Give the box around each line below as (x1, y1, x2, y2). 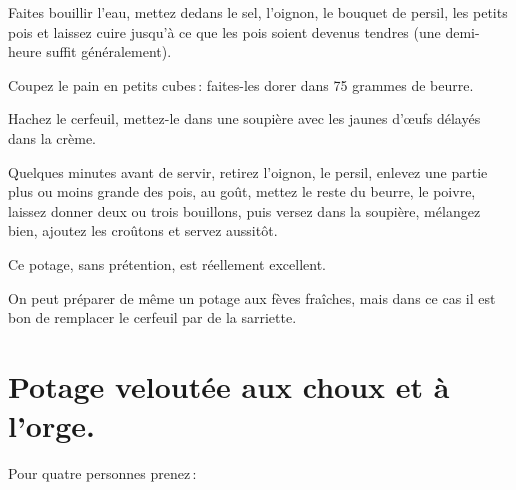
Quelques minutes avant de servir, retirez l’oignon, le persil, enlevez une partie (8, 161, 488, 182)
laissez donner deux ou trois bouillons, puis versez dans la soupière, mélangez (8, 200, 481, 221)
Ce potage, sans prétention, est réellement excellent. (8, 253, 326, 274)
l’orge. (8, 405, 96, 446)
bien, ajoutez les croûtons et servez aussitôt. (8, 220, 278, 241)
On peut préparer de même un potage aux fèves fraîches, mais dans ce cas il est (8, 287, 496, 308)
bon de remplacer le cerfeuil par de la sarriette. (8, 307, 297, 328)
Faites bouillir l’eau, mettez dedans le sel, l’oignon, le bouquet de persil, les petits (8, 2, 508, 22)
